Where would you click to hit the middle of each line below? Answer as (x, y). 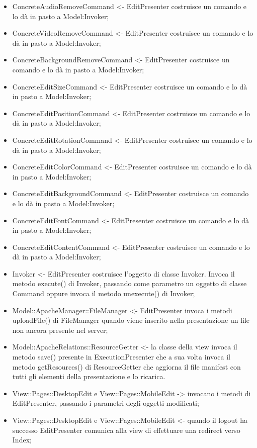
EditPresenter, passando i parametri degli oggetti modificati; (106, 403)
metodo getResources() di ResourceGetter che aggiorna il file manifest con (126, 366)
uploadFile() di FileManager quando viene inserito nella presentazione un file (131, 320)
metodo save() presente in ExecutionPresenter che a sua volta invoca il (121, 357)
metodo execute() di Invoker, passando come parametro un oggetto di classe (130, 283)
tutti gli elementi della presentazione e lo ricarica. (89, 376)
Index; (22, 440)
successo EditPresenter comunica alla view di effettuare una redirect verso (126, 430)
